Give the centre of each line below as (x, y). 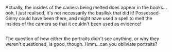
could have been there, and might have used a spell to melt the (86, 18)
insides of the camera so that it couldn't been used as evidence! (73, 24)
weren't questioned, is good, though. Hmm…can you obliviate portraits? (81, 44)
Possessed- (148, 13)
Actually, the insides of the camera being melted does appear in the (77, 7)
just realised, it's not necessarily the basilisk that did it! (76, 13)
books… (159, 7)
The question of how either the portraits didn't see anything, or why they (82, 39)
